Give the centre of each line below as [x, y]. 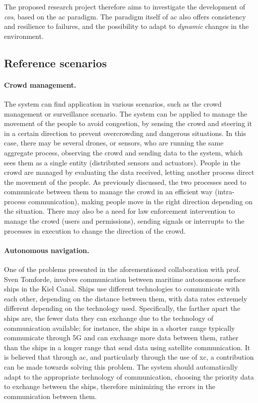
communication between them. [50, 396]
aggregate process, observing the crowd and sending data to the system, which [124, 152]
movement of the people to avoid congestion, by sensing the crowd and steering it [128, 123]
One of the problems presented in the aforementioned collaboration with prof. [122, 269]
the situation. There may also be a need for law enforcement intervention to [120, 211]
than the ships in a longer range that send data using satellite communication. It [127, 347]
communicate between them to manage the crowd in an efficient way [108, 192]
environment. [24, 36]
